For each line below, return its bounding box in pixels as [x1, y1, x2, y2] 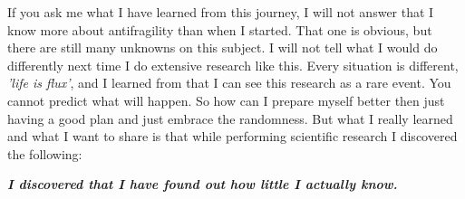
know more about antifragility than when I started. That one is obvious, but [7, 20, 432, 39]
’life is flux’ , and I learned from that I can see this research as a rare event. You [7, 73, 451, 92]
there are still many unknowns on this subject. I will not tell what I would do [7, 38, 438, 57]
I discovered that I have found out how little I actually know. [7, 175, 398, 194]
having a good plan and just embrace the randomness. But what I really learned [7, 109, 453, 128]
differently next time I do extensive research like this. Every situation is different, [7, 55, 459, 74]
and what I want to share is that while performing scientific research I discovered [7, 127, 458, 146]
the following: [7, 144, 82, 163]
